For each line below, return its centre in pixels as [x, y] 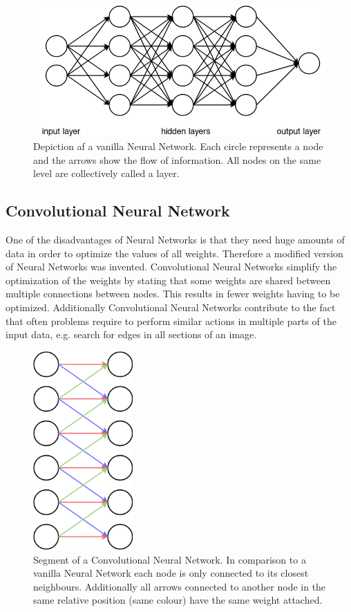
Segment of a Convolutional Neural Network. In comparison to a [170, 559]
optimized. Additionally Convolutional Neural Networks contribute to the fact [171, 307]
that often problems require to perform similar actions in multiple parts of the [171, 321]
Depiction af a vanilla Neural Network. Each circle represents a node [178, 146]
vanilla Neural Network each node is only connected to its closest [171, 573]
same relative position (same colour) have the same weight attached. [178, 600]
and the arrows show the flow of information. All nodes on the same [177, 159]
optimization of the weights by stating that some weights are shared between [168, 280]
